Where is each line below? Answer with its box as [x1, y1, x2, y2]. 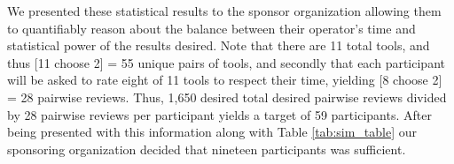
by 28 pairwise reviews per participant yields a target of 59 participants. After [7, 105, 432, 123]
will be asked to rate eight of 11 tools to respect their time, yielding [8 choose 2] [7, 71, 442, 89]
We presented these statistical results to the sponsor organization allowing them [7, 2, 442, 19]
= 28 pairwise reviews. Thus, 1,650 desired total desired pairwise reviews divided [7, 87, 447, 106]
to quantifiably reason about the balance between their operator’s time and [7, 19, 416, 37]
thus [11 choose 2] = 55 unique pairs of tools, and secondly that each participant [7, 53, 445, 71]
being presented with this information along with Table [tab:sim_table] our [7, 123, 418, 141]
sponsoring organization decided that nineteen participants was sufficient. [7, 139, 406, 158]
